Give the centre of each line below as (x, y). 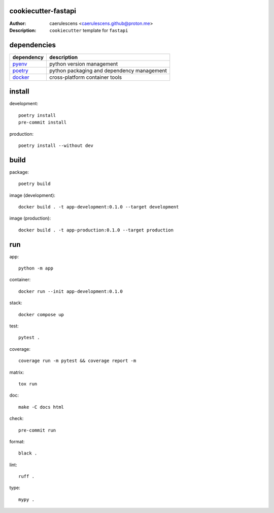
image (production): (30, 218)
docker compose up (41, 314)
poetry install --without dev (56, 145)
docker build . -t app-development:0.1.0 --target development (99, 207)
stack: (16, 303)
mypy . (27, 499)
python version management (83, 64)
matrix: (17, 372)
